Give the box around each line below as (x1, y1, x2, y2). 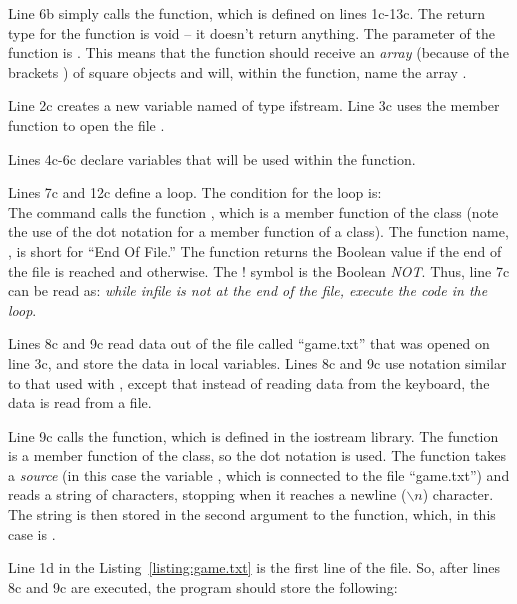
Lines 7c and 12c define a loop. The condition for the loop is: (8, 182, 382, 203)
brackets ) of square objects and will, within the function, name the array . (8, 61, 467, 82)
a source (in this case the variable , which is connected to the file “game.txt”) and (8, 464, 510, 485)
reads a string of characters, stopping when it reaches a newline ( (8, 484, 407, 505)
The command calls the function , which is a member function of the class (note (8, 201, 499, 222)
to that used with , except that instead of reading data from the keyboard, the (8, 372, 490, 393)
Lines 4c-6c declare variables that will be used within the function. (8, 148, 416, 169)
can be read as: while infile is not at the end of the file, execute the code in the (8, 280, 488, 301)
